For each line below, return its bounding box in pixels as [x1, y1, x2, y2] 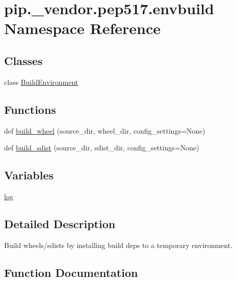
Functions [4, 101, 56, 117]
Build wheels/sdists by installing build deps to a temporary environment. [4, 239, 233, 250]
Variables [4, 167, 54, 183]
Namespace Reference [4, 18, 161, 39]
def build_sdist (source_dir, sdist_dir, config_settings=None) [4, 142, 199, 153]
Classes [4, 52, 43, 68]
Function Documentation [4, 264, 138, 280]
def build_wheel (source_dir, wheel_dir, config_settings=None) [4, 125, 205, 136]
